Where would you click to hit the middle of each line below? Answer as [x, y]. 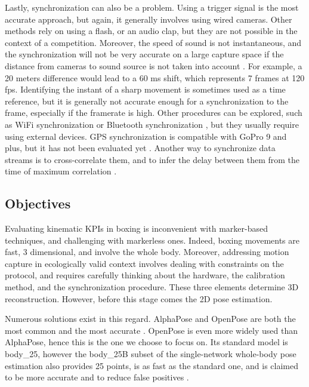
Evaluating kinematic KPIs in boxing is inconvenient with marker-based [136, 228]
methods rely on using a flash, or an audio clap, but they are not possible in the [151, 31]
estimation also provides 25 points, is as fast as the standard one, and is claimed [152, 365]
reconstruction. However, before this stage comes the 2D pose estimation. [139, 298]
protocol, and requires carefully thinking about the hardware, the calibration [145, 275]
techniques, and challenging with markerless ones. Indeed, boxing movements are [152, 240]
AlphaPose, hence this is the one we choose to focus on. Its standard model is [146, 342]
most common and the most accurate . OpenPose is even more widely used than [151, 330]
